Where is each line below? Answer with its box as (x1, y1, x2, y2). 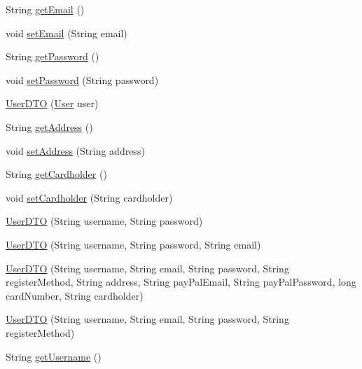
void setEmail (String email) (6, 25, 127, 40)
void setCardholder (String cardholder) (6, 190, 173, 204)
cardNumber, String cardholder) (6, 288, 144, 302)
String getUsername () (6, 349, 102, 363)
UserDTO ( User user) (6, 96, 99, 111)
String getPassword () (6, 49, 99, 64)
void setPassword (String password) (6, 72, 159, 87)
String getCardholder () (6, 167, 107, 181)
